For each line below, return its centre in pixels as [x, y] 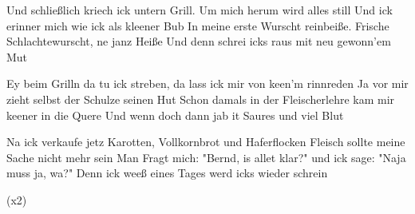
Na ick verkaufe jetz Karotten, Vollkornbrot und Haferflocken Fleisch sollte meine [206, 142]
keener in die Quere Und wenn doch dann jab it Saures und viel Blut [175, 115]
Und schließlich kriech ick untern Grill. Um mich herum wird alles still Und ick [200, 10]
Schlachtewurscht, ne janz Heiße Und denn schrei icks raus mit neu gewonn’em [199, 41]
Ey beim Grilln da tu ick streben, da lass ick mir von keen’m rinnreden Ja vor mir [207, 83]
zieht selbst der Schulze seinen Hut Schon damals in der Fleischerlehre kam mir [201, 99]
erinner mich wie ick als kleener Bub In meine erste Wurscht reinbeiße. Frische [198, 25]
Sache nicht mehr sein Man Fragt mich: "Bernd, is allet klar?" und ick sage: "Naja [206, 157]
